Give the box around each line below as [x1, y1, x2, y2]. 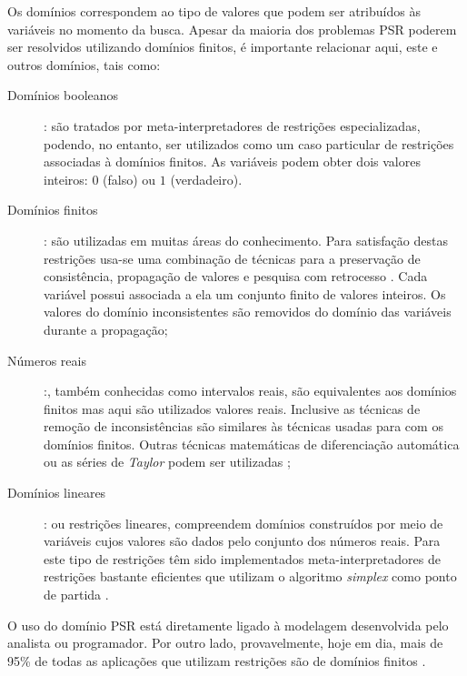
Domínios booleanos [7, 86, 119, 105]
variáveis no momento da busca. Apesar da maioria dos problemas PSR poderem [7, 19, 457, 38]
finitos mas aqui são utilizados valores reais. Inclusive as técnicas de [44, 399, 421, 418]
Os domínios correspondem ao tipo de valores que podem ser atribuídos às [7, 2, 421, 20]
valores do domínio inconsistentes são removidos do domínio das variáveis [44, 302, 452, 321]
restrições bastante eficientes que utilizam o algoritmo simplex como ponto [44, 567, 457, 586]
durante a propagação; [44, 319, 168, 338]
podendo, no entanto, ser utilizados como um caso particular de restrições [44, 134, 454, 153]
